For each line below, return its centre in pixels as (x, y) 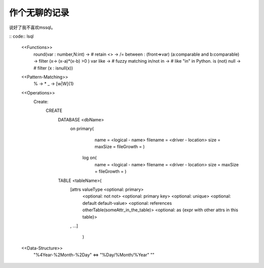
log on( (90, 158)
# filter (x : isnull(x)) (53, 68)
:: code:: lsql (21, 36)
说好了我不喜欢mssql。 (32, 27)
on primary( (82, 129)
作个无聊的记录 (39, 13)
